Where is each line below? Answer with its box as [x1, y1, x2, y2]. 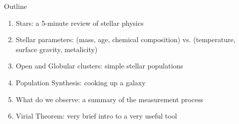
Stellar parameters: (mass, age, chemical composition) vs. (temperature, [15, 34, 236, 45]
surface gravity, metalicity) [15, 44, 98, 54]
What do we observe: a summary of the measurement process [15, 94, 204, 104]
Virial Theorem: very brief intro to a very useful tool [15, 111, 177, 121]
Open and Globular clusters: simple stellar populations [15, 61, 183, 71]
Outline [4, 1, 27, 11]
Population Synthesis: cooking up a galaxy [15, 77, 146, 87]
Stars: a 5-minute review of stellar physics [15, 17, 144, 28]
